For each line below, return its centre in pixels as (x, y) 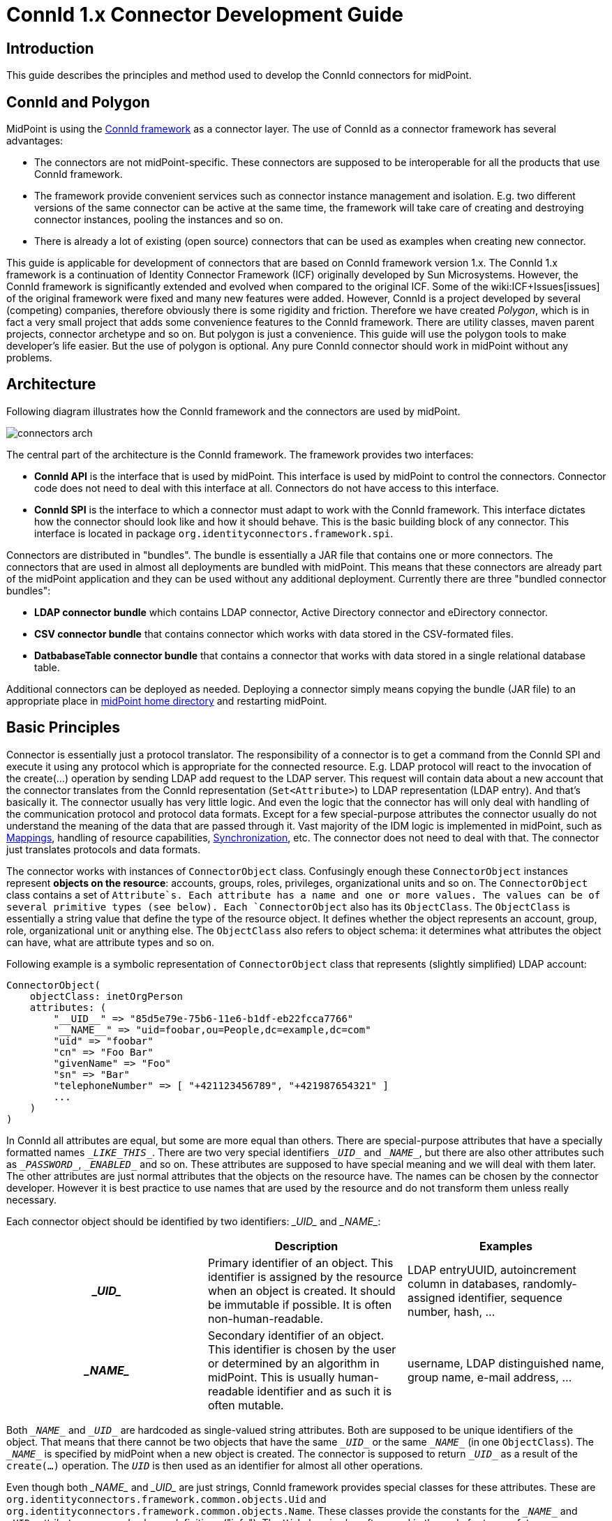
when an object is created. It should (301, 1290)
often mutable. (246, 1405)
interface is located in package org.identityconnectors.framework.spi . (214, 533)
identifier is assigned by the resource (305, 1276)
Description (306, 1246)
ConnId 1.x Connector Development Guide (205, 15)
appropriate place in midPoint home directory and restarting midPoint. (167, 700)
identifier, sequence (510, 1297)
